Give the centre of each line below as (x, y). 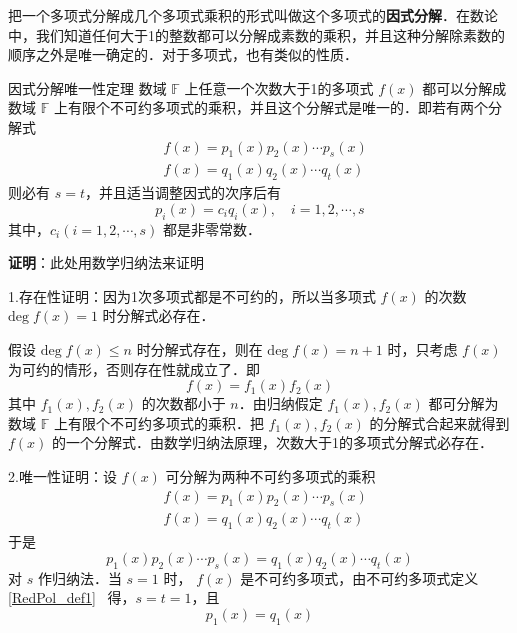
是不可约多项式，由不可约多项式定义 (359, 577)
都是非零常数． (212, 228)
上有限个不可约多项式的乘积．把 (158, 422)
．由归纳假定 (280, 403)
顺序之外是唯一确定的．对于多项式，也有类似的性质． (183, 54)
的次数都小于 (183, 403)
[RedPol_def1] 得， (72, 597)
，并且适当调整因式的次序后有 (182, 192)
